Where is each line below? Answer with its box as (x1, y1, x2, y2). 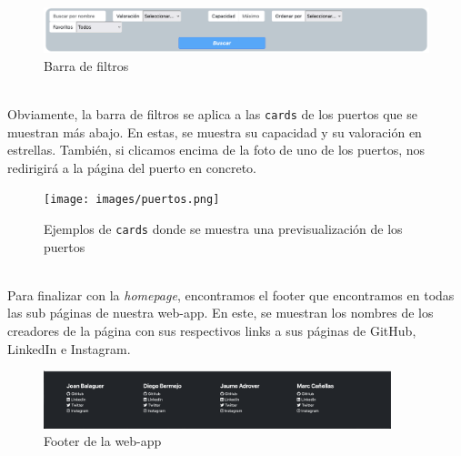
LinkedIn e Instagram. (7, 339, 131, 358)
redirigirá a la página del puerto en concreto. (7, 157, 256, 177)
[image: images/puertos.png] (44, 193, 220, 207)
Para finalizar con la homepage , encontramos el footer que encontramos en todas (7, 285, 455, 304)
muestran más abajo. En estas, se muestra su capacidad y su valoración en (7, 122, 422, 141)
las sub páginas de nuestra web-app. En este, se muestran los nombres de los (7, 303, 434, 322)
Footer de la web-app (44, 431, 162, 451)
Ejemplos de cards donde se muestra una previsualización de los (44, 218, 403, 238)
